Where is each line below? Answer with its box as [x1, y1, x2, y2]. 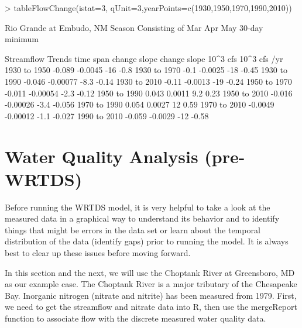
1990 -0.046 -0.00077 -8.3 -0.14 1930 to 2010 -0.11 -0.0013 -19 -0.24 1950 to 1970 [5, 75, 292, 87]
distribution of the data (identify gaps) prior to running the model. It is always [5, 235, 289, 247]
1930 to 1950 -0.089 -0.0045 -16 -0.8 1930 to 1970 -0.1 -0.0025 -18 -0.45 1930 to [5, 64, 287, 76]
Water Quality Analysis [5, 144, 198, 168]
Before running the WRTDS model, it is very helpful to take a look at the [5, 201, 270, 213]
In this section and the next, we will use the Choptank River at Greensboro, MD [5, 266, 295, 278]
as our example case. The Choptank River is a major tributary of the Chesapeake [5, 278, 297, 290]
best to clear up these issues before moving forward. [5, 247, 191, 259]
